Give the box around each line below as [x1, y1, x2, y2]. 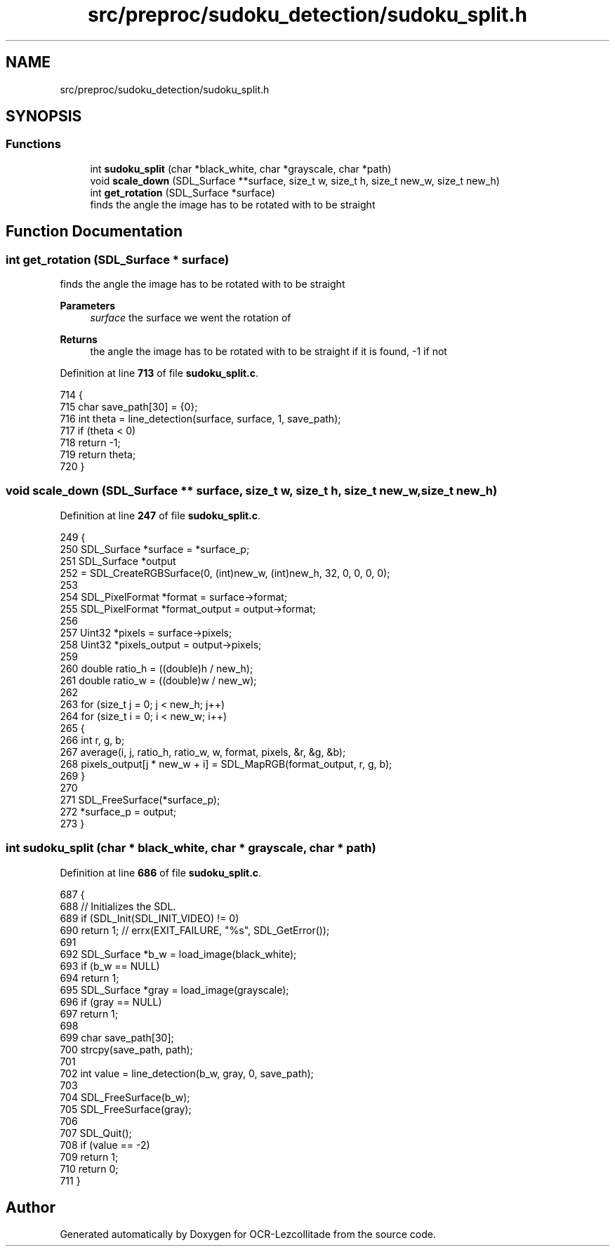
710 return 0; [60, 1162, 119, 1175]
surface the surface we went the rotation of [90, 312, 291, 324]
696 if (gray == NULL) [60, 995, 162, 1008]
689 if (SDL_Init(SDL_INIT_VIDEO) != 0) [60, 912, 239, 924]
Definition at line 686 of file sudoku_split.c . [60, 866, 262, 879]
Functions [6, 137, 61, 152]
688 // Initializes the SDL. [60, 900, 176, 912]
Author [6, 1198, 55, 1216]
